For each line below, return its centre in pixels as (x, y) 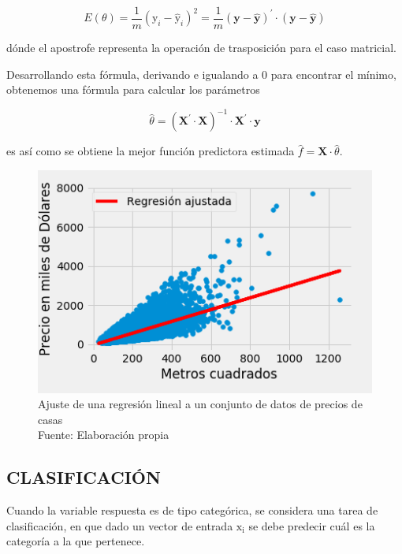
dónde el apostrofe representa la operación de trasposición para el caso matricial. (201, 48)
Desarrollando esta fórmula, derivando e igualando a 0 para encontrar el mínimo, (201, 74)
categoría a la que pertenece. (76, 541)
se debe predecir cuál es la (312, 525)
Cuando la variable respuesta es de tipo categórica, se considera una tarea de (192, 510)
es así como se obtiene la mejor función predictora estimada (151, 151)
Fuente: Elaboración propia (104, 435)
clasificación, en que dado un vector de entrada (120, 525)
